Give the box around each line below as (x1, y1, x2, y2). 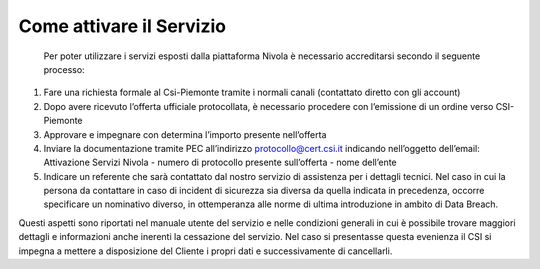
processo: (43, 63, 85, 75)
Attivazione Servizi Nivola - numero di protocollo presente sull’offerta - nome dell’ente (43, 156, 397, 169)
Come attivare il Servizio (18, 15, 227, 37)
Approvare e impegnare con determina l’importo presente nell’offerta (43, 128, 327, 140)
